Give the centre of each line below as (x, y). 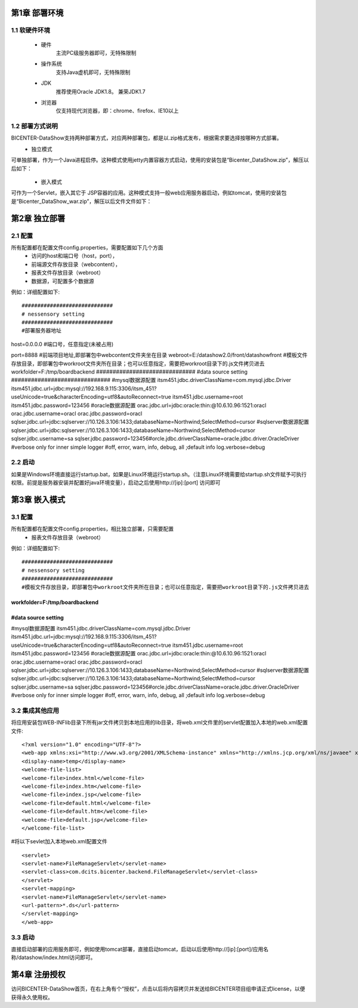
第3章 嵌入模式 (38, 499)
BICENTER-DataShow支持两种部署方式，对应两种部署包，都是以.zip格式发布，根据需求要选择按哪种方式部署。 (147, 138)
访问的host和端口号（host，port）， (75, 256)
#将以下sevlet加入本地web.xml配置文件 (59, 841)
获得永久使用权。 (32, 997)
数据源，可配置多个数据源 (63, 281)
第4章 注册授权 (38, 975)
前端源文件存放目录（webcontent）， (76, 264)
